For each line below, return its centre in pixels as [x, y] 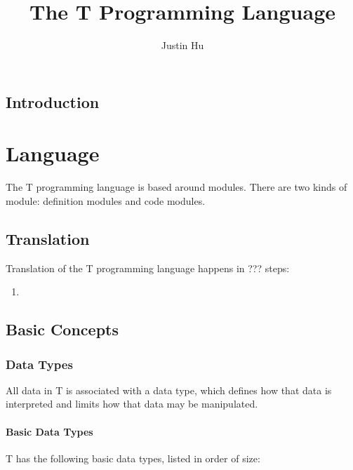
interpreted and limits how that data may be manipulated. [132, 404]
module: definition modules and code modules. [106, 200]
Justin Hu [182, 45]
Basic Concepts [62, 329]
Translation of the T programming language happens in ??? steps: [148, 268]
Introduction [53, 101]
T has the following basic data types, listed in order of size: [133, 458]
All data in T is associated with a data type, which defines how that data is [169, 390]
